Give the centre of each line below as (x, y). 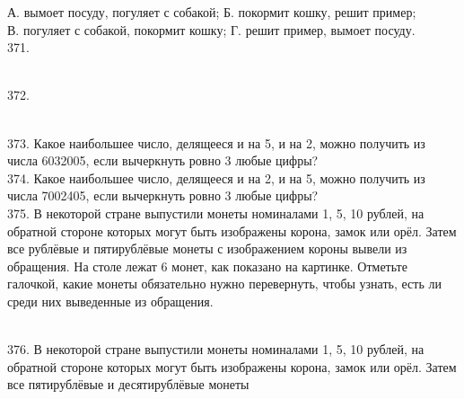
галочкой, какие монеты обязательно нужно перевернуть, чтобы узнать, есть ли (224, 284)
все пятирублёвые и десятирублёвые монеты (128, 384)
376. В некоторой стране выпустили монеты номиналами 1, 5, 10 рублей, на (216, 349)
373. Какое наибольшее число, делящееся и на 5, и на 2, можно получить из (216, 142)
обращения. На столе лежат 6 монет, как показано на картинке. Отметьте (207, 266)
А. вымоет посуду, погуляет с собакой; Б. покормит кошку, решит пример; (212, 12)
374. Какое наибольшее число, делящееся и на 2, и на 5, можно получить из (216, 177)
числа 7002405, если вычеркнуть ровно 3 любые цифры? (163, 195)
